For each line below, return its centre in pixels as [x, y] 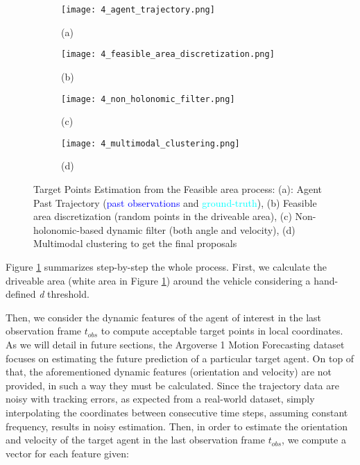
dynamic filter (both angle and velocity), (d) [201, 229]
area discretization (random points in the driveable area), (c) [163, 216]
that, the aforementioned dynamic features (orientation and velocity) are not [169, 372]
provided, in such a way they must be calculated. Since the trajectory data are [172, 385]
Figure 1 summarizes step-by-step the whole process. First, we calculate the [166, 266]
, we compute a [314, 440]
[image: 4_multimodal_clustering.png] [151, 143]
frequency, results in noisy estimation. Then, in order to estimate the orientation [177, 426]
